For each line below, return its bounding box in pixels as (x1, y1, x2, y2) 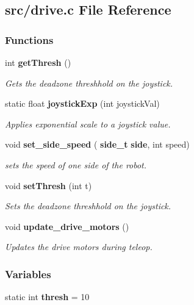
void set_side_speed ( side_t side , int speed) (5, 138, 190, 151)
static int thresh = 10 (5, 290, 90, 303)
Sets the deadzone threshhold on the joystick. (5, 199, 171, 212)
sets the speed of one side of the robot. (5, 158, 147, 171)
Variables (5, 266, 51, 281)
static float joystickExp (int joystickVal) (5, 97, 160, 110)
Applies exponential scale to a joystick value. (5, 117, 171, 130)
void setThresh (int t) (5, 179, 92, 192)
